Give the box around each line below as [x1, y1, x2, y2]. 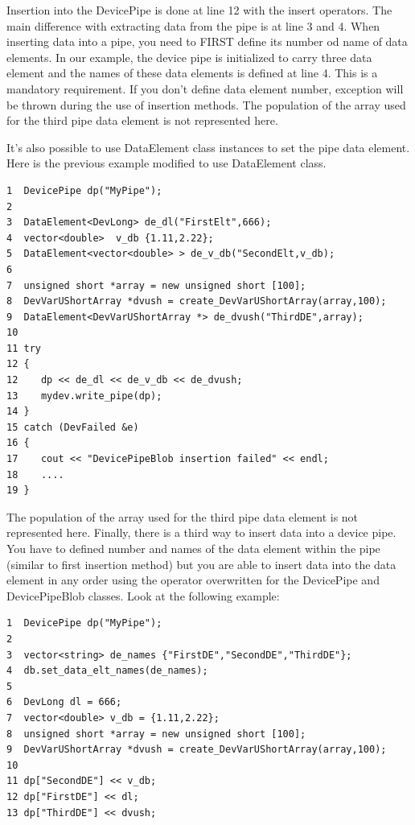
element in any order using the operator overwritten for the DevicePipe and [6, 571, 380, 588]
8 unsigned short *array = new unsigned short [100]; [6, 728, 306, 740]
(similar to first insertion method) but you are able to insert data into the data [6, 555, 397, 572]
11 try [6, 342, 41, 354]
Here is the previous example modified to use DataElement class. [6, 155, 327, 171]
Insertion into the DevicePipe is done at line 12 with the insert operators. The [6, 2, 392, 18]
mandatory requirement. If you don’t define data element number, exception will [6, 80, 404, 97]
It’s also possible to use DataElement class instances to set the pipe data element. [6, 138, 410, 155]
